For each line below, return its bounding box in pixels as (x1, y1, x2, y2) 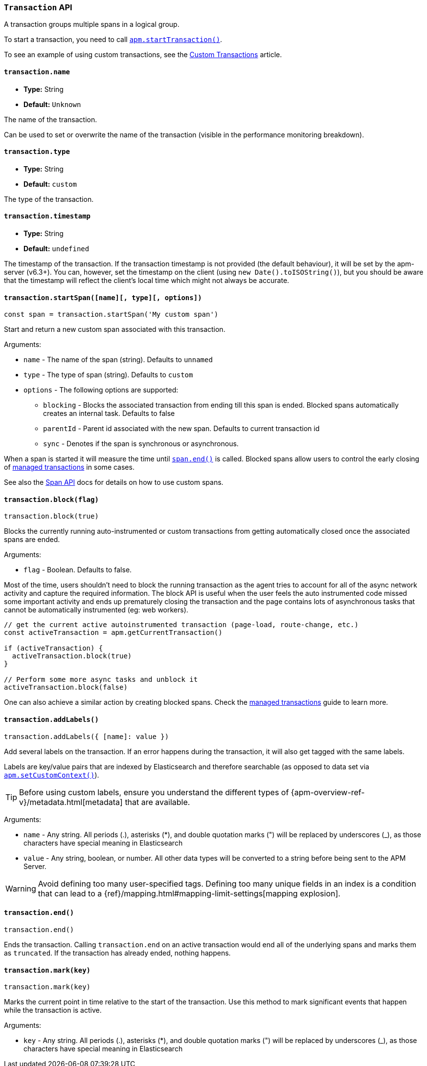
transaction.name (4, 67, 70, 76)
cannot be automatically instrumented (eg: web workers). (4, 606, 188, 614)
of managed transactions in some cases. (4, 463, 135, 472)
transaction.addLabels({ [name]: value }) (4, 732, 169, 740)
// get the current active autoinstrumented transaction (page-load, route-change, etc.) (4, 621, 359, 629)
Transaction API (4, 2, 72, 12)
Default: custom (23, 179, 77, 188)
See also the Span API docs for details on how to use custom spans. (4, 478, 224, 487)
